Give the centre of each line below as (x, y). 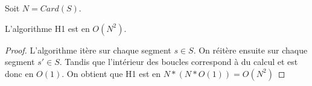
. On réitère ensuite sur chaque (250, 50)
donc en (19, 73)
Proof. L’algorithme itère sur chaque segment (88, 50)
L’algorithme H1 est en (47, 28)
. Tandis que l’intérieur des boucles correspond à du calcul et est (179, 62)
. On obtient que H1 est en (111, 73)
